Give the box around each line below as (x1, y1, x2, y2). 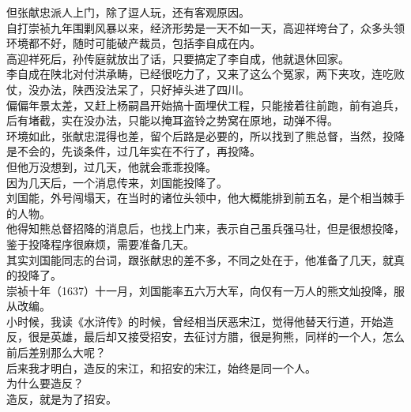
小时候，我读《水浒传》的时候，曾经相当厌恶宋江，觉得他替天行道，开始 (6, 313, 383, 329)
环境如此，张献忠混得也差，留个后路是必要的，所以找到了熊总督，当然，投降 (6, 127, 405, 144)
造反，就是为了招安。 (6, 390, 117, 406)
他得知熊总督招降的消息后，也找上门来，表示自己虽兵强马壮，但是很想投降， (6, 220, 405, 237)
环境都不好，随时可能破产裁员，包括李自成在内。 (6, 35, 261, 51)
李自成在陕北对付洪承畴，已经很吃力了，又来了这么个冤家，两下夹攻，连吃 (6, 66, 394, 82)
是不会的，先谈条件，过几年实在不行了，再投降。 (6, 143, 261, 159)
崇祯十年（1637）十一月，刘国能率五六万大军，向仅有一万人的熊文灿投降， (6, 282, 394, 298)
